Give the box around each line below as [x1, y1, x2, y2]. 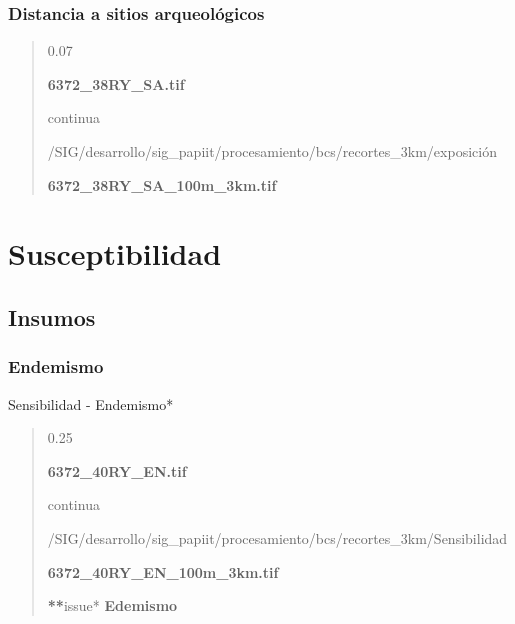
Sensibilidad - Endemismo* [8, 393, 174, 414]
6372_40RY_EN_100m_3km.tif [47, 561, 279, 582]
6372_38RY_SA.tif [47, 73, 185, 94]
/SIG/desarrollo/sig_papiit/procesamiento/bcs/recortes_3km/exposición [47, 141, 497, 161]
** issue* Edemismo [47, 595, 178, 616]
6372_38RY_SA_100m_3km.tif [47, 174, 277, 195]
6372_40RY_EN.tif [47, 460, 187, 481]
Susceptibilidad [8, 233, 222, 274]
